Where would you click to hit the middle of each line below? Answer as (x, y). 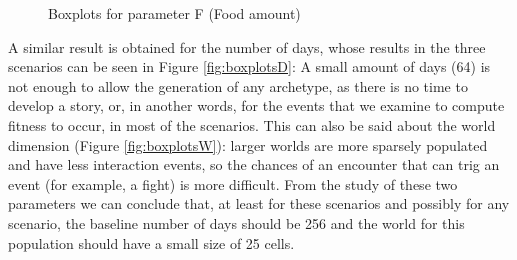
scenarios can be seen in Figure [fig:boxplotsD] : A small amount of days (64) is (249, 66)
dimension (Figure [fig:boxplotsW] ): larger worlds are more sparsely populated (248, 144)
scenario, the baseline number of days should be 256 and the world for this (236, 222)
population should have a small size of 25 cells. (151, 242)
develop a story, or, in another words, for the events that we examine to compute (256, 105)
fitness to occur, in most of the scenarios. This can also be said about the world (252, 124)
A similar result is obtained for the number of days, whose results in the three (247, 46)
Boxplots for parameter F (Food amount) (174, 13)
